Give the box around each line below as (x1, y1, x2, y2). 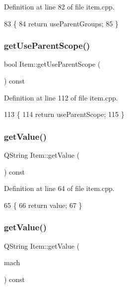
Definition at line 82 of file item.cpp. (4, 1, 115, 11)
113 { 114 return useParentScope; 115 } (4, 109, 125, 119)
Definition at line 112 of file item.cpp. (4, 92, 118, 102)
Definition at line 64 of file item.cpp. (4, 183, 115, 193)
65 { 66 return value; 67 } (4, 199, 82, 210)
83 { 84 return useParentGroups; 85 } (4, 18, 119, 28)
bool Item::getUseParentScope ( (4, 59, 101, 69)
